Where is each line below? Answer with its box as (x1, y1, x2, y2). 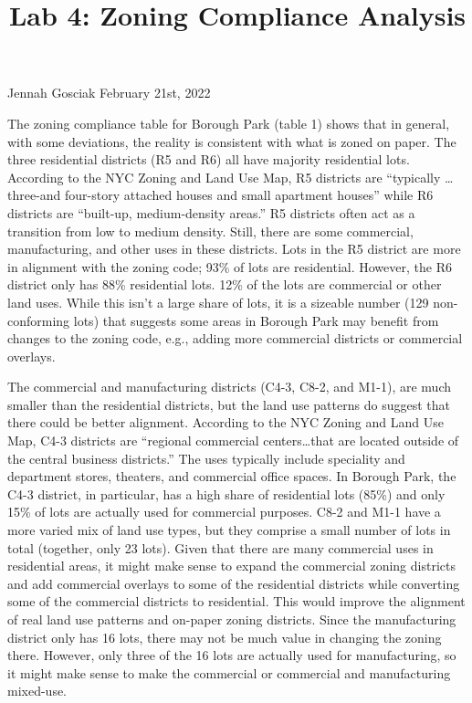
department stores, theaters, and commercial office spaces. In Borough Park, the (7, 467, 456, 486)
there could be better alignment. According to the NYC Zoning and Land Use (7, 413, 444, 432)
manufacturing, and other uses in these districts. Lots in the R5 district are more (7, 239, 461, 258)
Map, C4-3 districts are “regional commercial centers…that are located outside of (7, 431, 459, 450)
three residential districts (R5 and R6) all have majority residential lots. (7, 150, 410, 169)
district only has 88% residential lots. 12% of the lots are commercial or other (7, 275, 442, 294)
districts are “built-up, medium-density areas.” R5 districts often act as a (7, 203, 415, 222)
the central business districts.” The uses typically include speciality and (7, 448, 405, 467)
